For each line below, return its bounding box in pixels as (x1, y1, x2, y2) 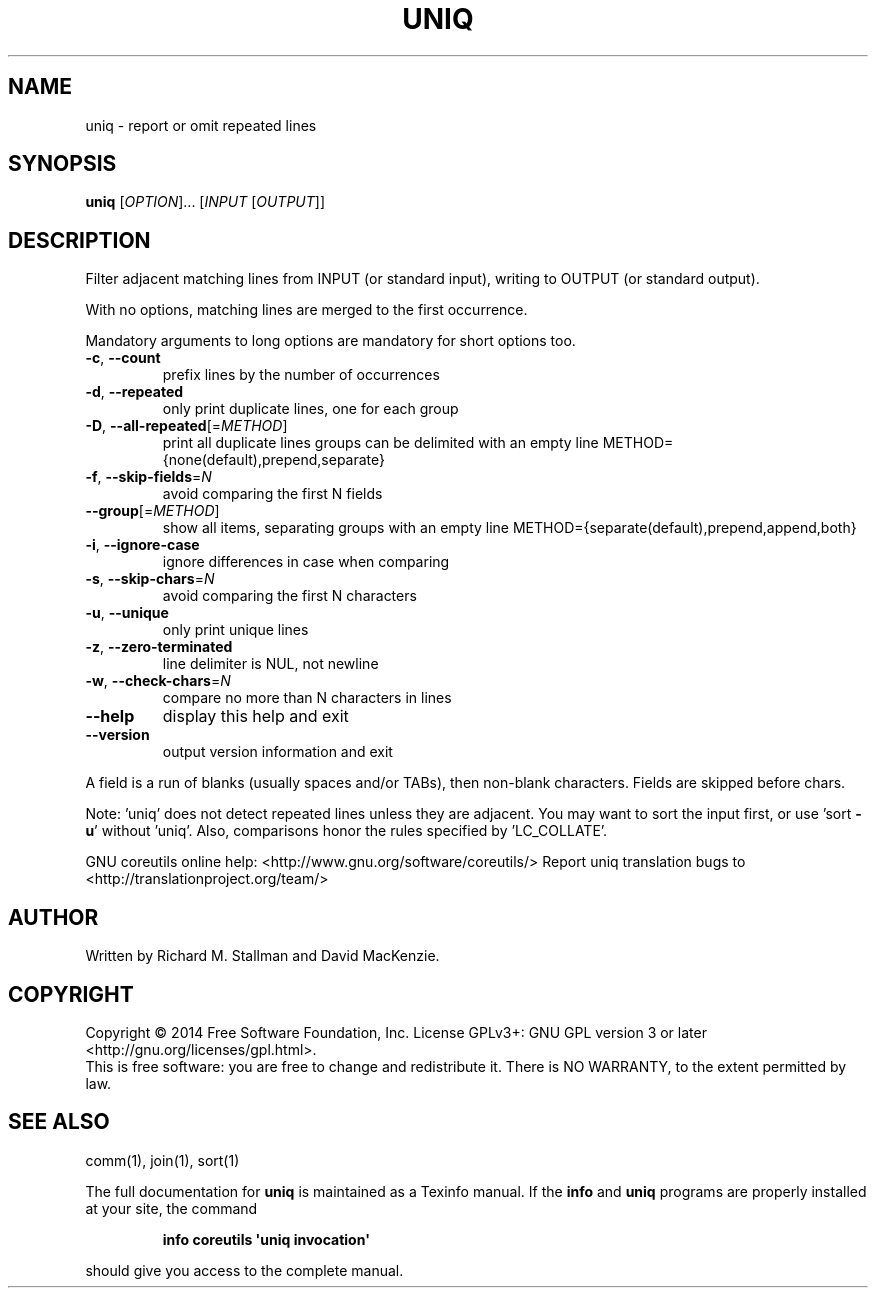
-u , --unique (85, 604, 169, 622)
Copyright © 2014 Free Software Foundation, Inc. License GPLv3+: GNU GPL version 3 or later (85, 1023, 707, 1041)
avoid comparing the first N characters (162, 587, 417, 605)
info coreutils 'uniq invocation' (162, 1230, 370, 1248)
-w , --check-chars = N (85, 672, 231, 690)
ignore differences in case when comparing (162, 553, 450, 571)
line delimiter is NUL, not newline (162, 655, 379, 673)
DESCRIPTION (8, 227, 151, 253)
